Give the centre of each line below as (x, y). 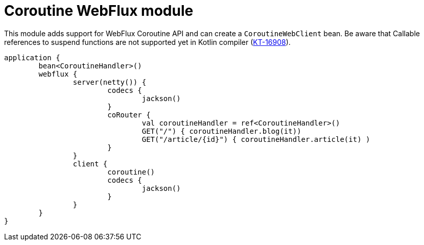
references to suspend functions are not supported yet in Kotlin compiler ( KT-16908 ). (147, 42)
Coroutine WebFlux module (99, 11)
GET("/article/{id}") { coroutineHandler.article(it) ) (256, 139)
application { (32, 57)
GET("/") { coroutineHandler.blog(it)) (221, 131)
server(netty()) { (110, 82)
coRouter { (129, 115)
